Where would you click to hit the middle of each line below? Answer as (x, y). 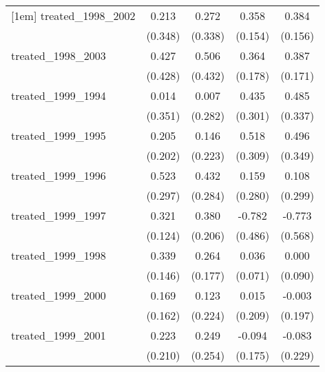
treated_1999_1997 (59, 215)
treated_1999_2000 (59, 295)
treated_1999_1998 (59, 255)
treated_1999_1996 (59, 175)
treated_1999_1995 (59, 135)
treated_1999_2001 (59, 335)
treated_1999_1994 (59, 95)
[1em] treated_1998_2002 (73, 15)
